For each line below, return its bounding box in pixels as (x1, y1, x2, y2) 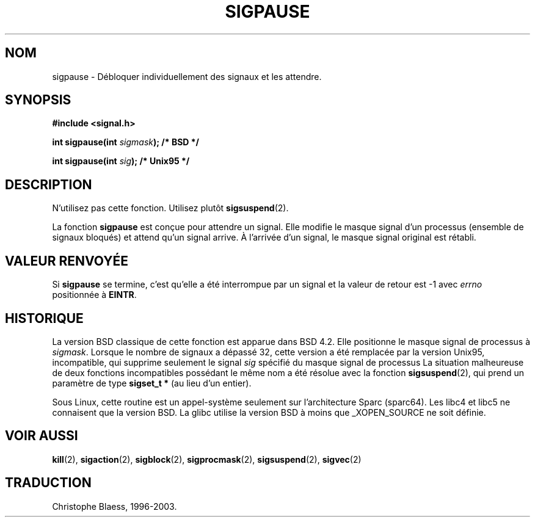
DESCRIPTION (5, 176, 92, 192)
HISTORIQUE (5, 310, 84, 326)
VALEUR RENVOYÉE (5, 253, 128, 269)
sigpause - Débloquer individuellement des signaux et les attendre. (52, 71, 322, 82)
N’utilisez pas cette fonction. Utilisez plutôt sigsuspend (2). (52, 203, 289, 214)
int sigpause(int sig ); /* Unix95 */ (52, 156, 190, 167)
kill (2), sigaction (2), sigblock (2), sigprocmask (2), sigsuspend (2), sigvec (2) (52, 454, 362, 465)
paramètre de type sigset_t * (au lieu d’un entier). (52, 377, 252, 388)
